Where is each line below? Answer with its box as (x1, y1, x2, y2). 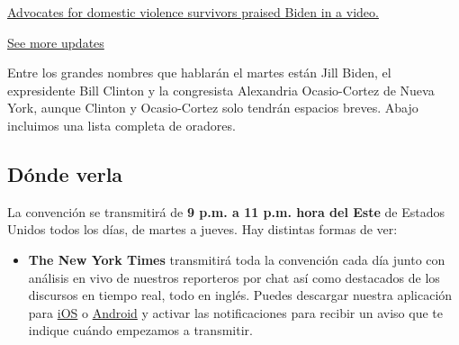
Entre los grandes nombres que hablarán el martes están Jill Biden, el (7, 63, 391, 82)
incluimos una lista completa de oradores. (7, 115, 236, 134)
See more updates (7, 32, 104, 51)
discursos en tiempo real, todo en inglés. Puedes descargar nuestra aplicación (28, 286, 453, 304)
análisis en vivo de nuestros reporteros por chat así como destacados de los (28, 268, 440, 286)
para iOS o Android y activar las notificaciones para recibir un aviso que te (28, 303, 443, 322)
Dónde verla (7, 159, 123, 187)
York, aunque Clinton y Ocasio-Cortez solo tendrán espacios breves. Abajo (7, 98, 418, 117)
